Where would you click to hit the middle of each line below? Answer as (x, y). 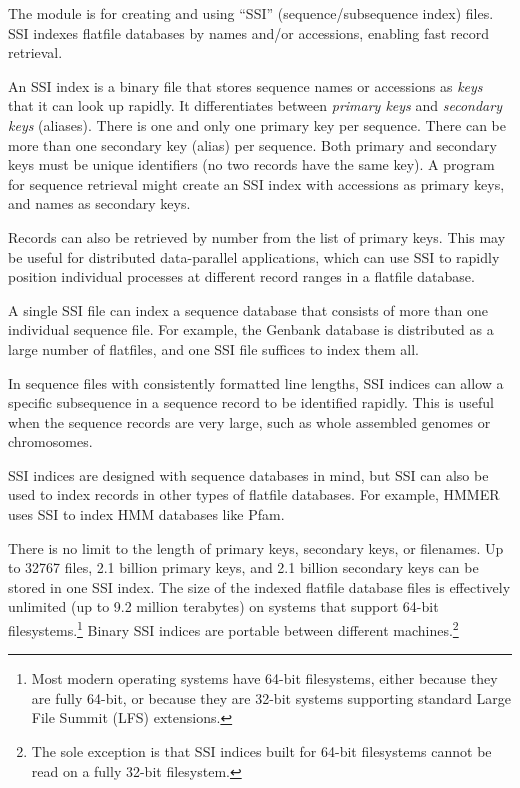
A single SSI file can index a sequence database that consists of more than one (248, 309)
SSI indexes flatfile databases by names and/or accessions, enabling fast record (248, 32)
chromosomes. (50, 441)
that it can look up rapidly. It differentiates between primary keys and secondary (255, 105)
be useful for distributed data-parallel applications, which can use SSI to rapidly (254, 256)
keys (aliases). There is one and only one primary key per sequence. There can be (257, 124)
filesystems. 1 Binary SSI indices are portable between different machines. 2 (233, 628)
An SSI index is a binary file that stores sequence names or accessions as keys (245, 85)
